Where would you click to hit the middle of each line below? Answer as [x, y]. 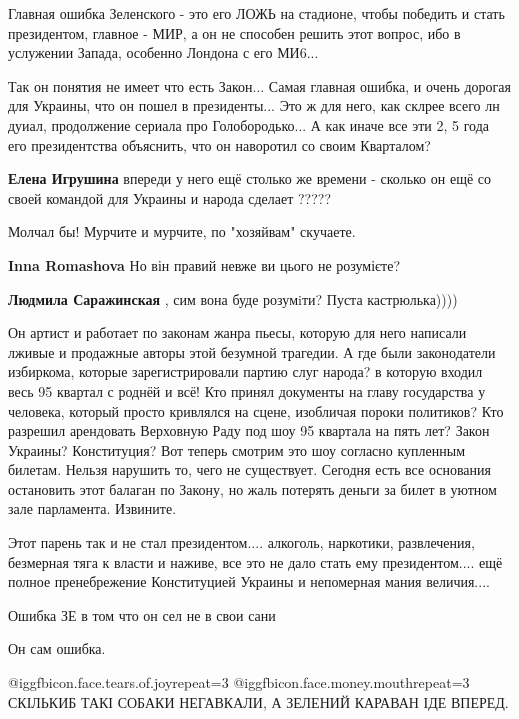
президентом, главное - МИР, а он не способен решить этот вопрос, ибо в [234, 32]
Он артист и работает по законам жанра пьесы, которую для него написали [237, 332]
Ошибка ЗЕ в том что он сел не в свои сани [142, 614]
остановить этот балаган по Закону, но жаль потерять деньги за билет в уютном [252, 488]
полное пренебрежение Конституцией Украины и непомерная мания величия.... [249, 581]
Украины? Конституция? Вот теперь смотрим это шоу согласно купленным [237, 449]
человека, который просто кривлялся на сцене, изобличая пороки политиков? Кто [256, 410]
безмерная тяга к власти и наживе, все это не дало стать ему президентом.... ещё [255, 561]
